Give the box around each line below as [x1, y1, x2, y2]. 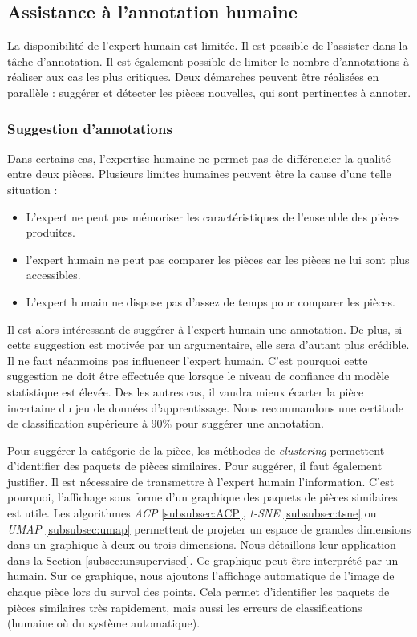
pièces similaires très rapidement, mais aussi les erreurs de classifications [7, 598, 362, 615]
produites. [26, 224, 75, 241]
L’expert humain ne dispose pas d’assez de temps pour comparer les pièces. [26, 293, 395, 310]
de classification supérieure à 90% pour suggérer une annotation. [7, 415, 324, 432]
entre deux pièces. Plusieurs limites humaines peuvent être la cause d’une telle [7, 165, 391, 182]
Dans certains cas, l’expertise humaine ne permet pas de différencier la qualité [7, 149, 391, 166]
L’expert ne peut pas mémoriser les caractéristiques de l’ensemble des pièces [26, 208, 400, 225]
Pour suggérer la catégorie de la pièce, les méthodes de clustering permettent [7, 441, 385, 458]
